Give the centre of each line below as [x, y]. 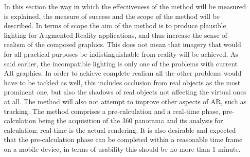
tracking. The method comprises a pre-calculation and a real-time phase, [112, 111]
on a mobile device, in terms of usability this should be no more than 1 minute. [122, 149]
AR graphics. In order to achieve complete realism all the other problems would [123, 73]
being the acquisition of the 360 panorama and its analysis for [131, 120]
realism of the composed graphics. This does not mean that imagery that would [123, 44]
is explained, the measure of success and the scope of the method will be [112, 16]
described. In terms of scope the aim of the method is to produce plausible [115, 25]
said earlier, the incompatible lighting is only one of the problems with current [121, 63]
